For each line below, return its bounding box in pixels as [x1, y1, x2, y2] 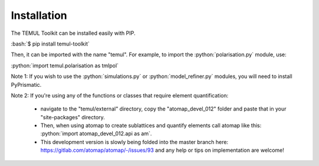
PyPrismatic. [11, 81, 42, 88]
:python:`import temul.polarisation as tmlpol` [11, 62, 119, 69]
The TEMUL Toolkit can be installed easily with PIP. [11, 30, 136, 37]
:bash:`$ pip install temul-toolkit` [11, 40, 90, 47]
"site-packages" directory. [40, 113, 105, 121]
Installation [11, 9, 67, 22]
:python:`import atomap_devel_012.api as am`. [40, 130, 152, 137]
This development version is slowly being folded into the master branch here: [40, 138, 229, 145]
